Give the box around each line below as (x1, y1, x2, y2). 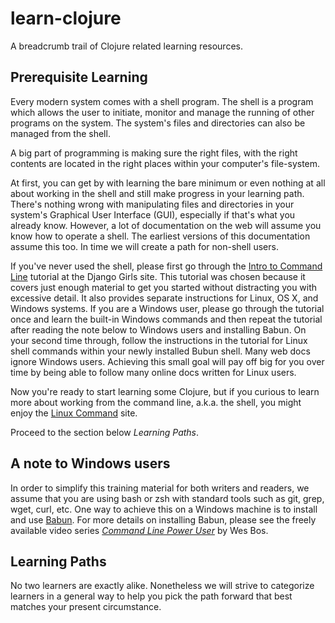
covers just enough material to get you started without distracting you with (10, 281, 318, 293)
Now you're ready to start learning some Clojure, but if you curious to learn (10, 385, 320, 397)
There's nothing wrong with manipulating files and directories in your (10, 198, 295, 210)
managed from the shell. (10, 127, 111, 139)
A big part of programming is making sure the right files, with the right (10, 147, 298, 159)
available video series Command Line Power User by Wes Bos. (10, 524, 269, 536)
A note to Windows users (10, 455, 171, 472)
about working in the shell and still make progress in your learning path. (10, 187, 305, 199)
